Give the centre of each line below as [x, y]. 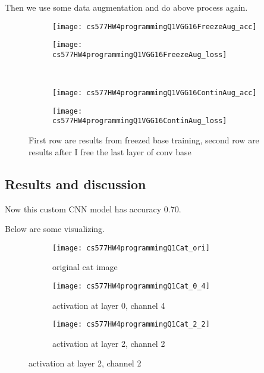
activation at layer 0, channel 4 [109, 305]
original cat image [85, 267]
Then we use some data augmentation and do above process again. [126, 7]
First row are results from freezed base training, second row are [144, 140]
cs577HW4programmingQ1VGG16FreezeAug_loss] [140, 54]
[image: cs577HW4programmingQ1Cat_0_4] [131, 286]
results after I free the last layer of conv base [110, 151]
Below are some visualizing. [55, 229]
